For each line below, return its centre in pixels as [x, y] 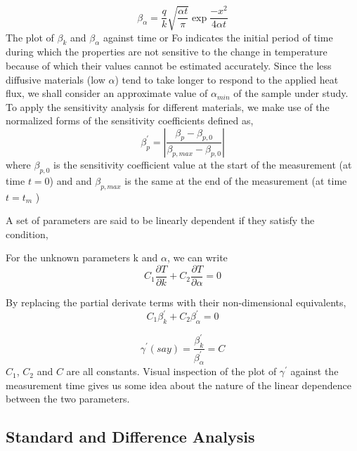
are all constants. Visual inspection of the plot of [171, 371]
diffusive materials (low [56, 79]
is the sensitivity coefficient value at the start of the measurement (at [203, 164]
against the [314, 371]
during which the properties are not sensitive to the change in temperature [167, 52]
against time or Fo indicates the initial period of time [218, 37]
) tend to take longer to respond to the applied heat [227, 79]
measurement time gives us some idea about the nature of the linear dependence [178, 385]
